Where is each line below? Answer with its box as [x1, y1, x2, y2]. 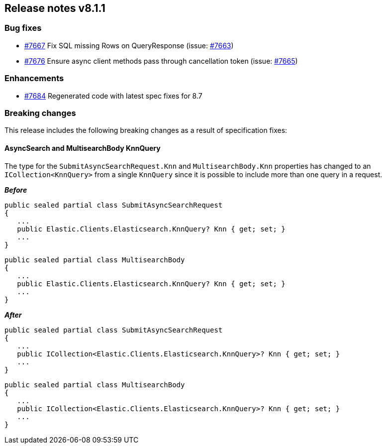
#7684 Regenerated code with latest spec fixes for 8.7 [24, 91, 202, 100]
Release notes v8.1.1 [4, 2, 105, 14]
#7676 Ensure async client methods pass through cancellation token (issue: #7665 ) [24, 56, 298, 65]
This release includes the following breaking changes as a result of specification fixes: [4, 126, 288, 135]
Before [4, 185, 27, 194]
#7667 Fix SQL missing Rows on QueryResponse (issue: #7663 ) [24, 41, 234, 50]
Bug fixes [4, 23, 42, 33]
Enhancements [4, 73, 64, 84]
